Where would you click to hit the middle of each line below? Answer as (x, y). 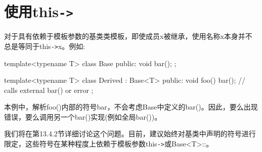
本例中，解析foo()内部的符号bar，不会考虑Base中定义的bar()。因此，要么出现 (131, 107)
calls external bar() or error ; (49, 90)
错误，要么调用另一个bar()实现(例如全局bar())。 (83, 116)
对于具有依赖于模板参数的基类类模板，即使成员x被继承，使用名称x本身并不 (128, 36)
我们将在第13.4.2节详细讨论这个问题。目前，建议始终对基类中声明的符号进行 (130, 134)
